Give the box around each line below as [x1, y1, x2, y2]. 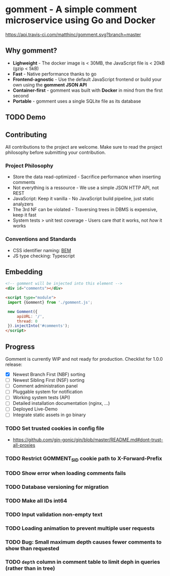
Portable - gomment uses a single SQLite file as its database [12, 98, 141, 104]
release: [5, 361, 23, 367]
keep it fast [12, 212, 37, 218]
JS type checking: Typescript [12, 253, 75, 259]
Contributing [5, 130, 47, 139]
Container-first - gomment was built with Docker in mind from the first [12, 87, 163, 93]
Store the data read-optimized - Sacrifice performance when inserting [12, 174, 161, 180]
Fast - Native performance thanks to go [12, 71, 97, 77]
